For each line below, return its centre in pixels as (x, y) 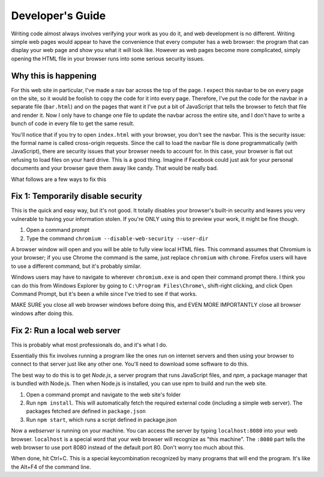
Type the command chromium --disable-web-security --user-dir (117, 238)
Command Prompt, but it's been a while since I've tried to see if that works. (104, 294)
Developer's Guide (58, 16)
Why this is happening (54, 76)
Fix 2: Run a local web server (66, 330)
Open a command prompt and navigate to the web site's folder (103, 394)
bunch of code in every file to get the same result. (73, 123)
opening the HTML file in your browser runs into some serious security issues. (108, 58)
